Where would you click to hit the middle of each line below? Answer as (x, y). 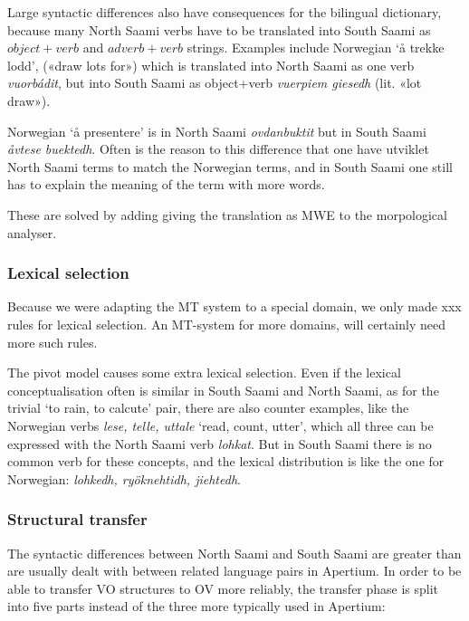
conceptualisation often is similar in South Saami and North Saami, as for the (223, 390)
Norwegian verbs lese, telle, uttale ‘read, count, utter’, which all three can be (220, 425)
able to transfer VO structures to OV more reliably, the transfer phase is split (223, 588)
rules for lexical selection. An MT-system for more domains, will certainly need (226, 324)
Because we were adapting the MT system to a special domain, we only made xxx (234, 306)
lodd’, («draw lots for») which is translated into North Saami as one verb (211, 65)
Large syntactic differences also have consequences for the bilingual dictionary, (225, 12)
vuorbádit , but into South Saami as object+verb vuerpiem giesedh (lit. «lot (215, 83)
